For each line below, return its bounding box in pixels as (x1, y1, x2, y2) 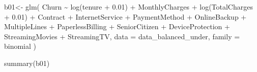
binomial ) (4, 41, 37, 51)
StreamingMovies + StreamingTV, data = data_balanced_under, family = (4, 31, 240, 41)
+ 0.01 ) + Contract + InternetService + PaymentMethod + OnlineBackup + (4, 11, 247, 22)
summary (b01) (4, 57, 50, 68)
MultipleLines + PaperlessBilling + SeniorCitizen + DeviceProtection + (4, 21, 230, 32)
